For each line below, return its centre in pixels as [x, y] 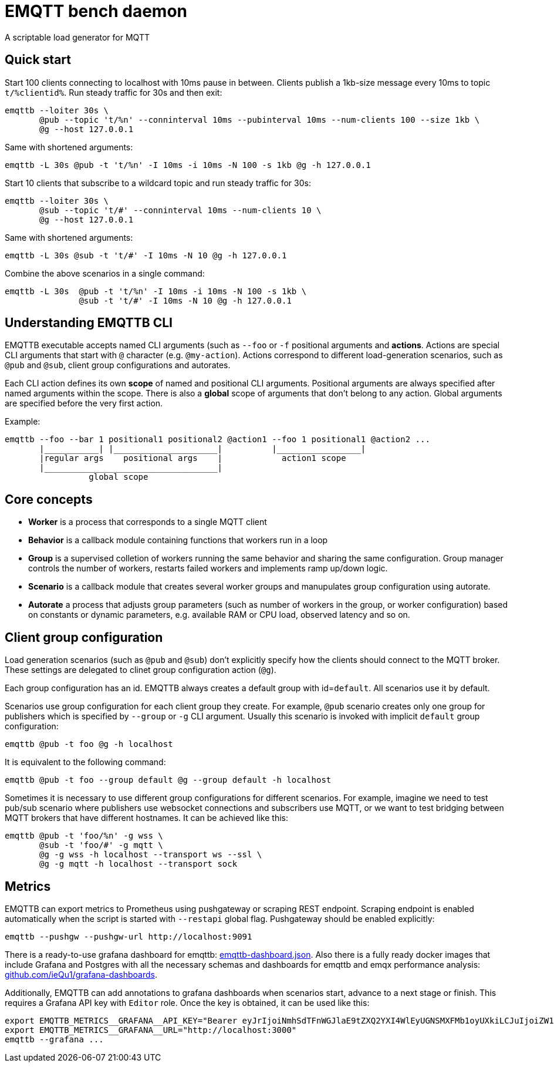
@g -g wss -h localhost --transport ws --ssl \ [151, 855]
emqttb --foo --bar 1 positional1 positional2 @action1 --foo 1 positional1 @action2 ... [217, 440]
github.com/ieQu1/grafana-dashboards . [81, 974]
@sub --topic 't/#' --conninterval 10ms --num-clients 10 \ [180, 210]
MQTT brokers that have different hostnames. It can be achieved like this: [146, 818]
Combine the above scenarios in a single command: [105, 273]
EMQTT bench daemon [96, 11]
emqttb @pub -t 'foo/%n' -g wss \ [84, 836]
